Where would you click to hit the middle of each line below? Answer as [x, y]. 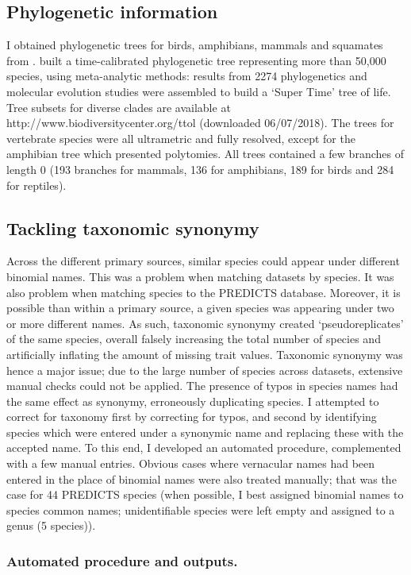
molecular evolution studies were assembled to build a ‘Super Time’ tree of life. [199, 91]
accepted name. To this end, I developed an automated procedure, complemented [204, 448]
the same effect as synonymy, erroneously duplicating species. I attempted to [193, 401]
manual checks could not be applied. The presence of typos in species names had [202, 386]
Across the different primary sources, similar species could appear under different [203, 261]
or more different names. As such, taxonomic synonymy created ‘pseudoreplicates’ [205, 323]
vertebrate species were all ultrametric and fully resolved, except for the [181, 138]
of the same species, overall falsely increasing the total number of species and [194, 339]
